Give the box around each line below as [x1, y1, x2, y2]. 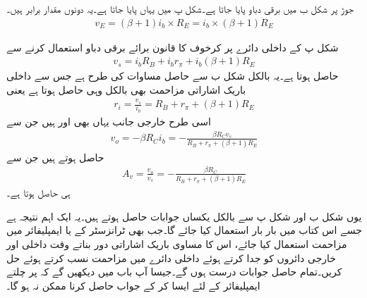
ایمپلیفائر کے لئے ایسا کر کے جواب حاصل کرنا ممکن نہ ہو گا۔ [6, 278, 260, 292]
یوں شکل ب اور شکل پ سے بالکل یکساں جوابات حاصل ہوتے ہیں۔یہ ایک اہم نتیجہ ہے [6, 209, 362, 223]
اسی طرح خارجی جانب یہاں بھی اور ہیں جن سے [6, 113, 211, 128]
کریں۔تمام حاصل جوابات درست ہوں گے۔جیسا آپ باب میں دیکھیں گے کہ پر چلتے [6, 264, 342, 279]
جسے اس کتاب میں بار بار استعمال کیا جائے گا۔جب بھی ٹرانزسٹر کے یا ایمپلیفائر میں [6, 223, 362, 237]
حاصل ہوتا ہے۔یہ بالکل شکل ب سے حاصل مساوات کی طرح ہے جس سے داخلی [6, 68, 339, 83]
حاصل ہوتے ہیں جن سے [6, 149, 104, 164]
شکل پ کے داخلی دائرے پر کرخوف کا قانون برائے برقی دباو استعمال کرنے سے [6, 39, 339, 54]
